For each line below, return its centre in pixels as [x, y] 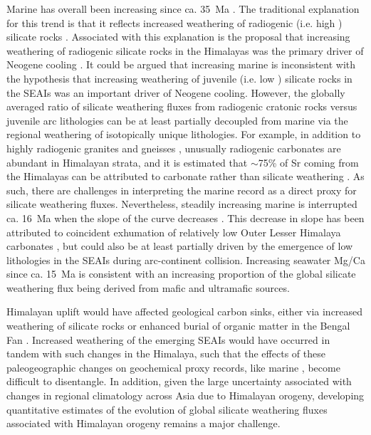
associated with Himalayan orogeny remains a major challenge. [143, 423]
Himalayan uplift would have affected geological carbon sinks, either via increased [185, 311]
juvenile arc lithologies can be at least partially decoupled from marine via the [177, 120]
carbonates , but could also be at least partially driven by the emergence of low [180, 246]
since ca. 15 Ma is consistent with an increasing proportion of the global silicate [181, 274]
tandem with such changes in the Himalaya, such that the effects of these [166, 353]
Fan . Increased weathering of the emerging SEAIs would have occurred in [168, 339]
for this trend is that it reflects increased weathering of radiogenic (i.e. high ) [174, 22]
